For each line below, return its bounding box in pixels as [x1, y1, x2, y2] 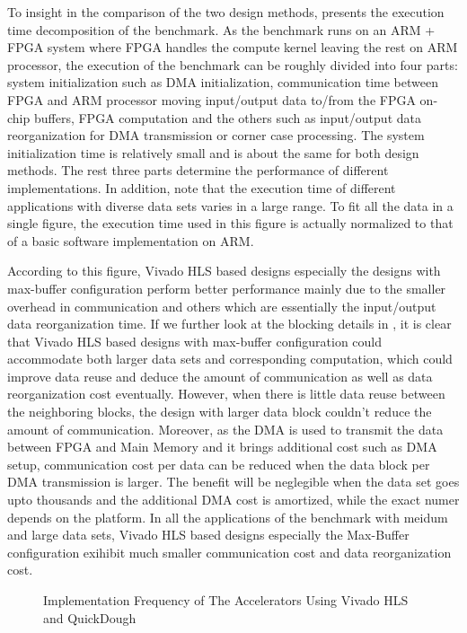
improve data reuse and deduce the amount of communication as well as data [7, 366, 433, 385]
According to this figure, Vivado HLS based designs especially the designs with [7, 261, 441, 280]
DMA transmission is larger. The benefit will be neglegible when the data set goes [7, 472, 460, 491]
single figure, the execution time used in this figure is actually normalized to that [7, 214, 454, 233]
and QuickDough [43, 608, 137, 627]
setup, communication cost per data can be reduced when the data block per [7, 454, 430, 473]
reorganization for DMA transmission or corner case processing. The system [7, 126, 425, 145]
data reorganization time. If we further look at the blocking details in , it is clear [7, 314, 452, 333]
